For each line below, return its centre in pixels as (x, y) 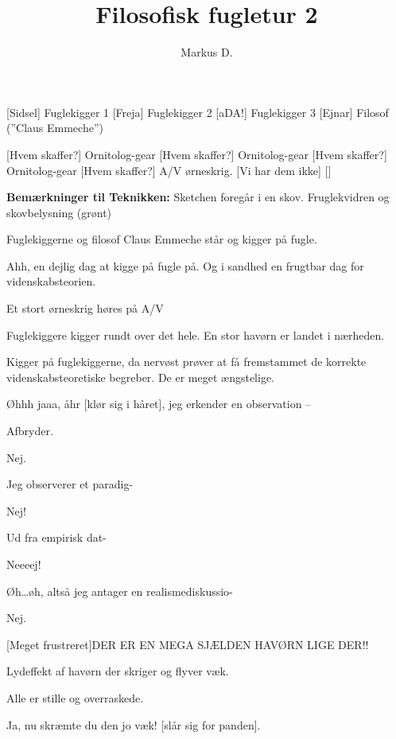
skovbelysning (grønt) (59, 212)
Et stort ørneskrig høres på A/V (85, 308)
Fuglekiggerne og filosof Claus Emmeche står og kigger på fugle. (162, 239)
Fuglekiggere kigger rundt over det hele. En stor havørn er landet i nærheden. (196, 334)
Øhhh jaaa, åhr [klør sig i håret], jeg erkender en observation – (159, 404)
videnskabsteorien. (51, 281)
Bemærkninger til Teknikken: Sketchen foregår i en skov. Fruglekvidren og (198, 197)
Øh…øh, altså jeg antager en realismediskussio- (120, 591)
